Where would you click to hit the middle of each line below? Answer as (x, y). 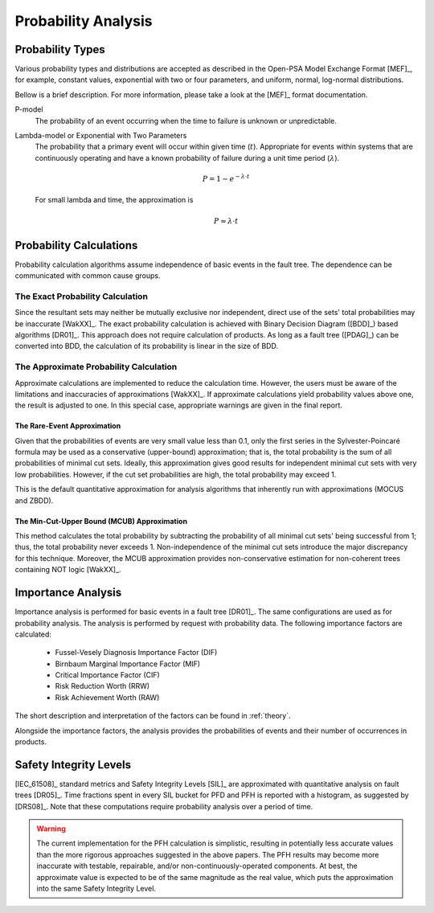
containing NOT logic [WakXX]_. (68, 570)
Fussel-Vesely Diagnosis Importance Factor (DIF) (136, 653)
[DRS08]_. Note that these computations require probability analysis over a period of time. (164, 806)
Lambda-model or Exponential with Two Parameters (101, 136)
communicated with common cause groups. (88, 276)
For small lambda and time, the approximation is (114, 200)
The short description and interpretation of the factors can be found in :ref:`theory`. (153, 716)
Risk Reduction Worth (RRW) (102, 686)
